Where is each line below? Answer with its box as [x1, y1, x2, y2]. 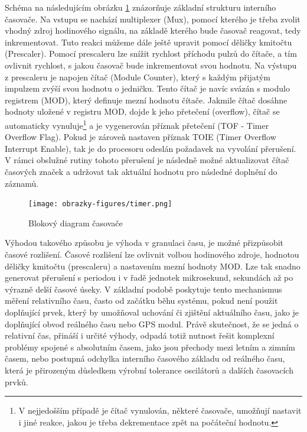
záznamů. [5, 177, 39, 189]
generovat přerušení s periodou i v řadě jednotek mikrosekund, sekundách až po [5, 271, 293, 284]
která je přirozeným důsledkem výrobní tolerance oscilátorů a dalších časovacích [5, 363, 293, 376]
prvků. [5, 375, 28, 388]
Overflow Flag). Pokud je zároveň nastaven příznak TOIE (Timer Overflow [5, 131, 276, 143]
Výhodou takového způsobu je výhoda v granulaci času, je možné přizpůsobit [5, 236, 284, 249]
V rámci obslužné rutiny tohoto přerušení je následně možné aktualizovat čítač [5, 154, 289, 166]
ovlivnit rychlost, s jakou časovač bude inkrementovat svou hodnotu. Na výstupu [5, 59, 297, 71]
